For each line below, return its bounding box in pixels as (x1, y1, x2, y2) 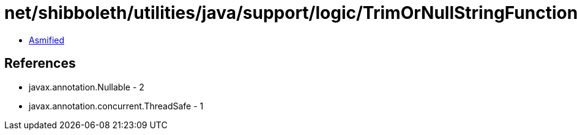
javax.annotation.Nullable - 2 (29, 81, 144, 92)
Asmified (29, 34, 65, 45)
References (4, 56, 76, 71)
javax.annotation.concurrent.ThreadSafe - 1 (29, 100, 204, 111)
